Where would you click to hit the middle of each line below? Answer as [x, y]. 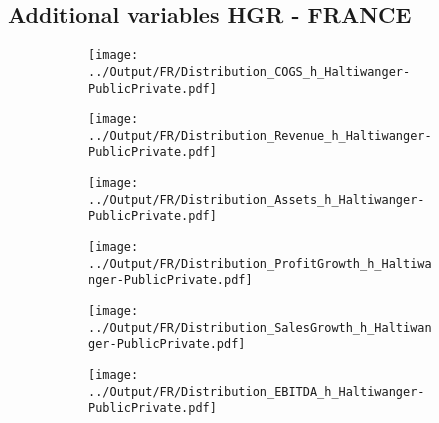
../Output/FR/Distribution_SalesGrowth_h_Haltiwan [260, 327]
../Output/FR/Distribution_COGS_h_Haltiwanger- [249, 71]
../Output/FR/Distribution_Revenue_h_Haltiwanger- [260, 135]
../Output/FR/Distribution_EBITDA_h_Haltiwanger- [256, 391]
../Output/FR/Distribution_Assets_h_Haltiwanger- [256, 199]
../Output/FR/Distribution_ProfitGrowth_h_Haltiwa [260, 263]
